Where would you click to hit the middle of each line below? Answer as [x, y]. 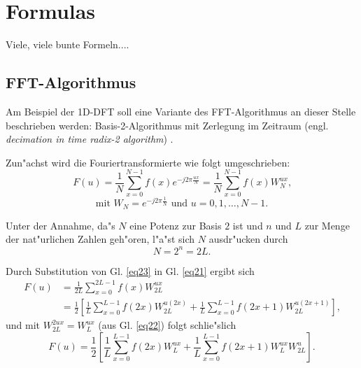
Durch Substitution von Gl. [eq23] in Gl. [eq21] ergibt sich [130, 270]
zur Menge [327, 225]
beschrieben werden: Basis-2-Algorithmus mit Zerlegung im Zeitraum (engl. [167, 125]
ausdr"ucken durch [248, 239]
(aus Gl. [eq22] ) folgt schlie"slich [167, 325]
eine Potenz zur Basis [176, 225]
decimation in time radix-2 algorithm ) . [90, 139]
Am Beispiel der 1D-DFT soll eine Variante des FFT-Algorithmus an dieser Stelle [181, 111]
